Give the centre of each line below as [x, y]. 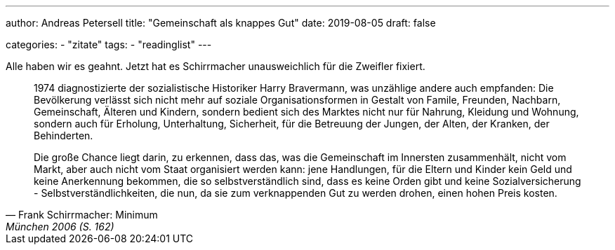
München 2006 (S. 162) [60, 227]
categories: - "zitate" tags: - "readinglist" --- [109, 44]
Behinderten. [64, 136]
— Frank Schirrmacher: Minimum [82, 215]
